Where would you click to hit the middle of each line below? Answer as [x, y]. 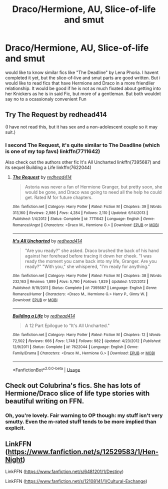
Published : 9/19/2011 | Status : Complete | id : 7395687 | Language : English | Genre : [85, 288]
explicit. [15, 427]
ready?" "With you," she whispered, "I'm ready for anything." [87, 266]
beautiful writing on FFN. [45, 401]
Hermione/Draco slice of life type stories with [77, 393]
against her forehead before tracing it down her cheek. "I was [88, 255]
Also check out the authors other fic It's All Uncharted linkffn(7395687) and [83, 162]
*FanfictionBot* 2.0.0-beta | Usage [46, 369]
